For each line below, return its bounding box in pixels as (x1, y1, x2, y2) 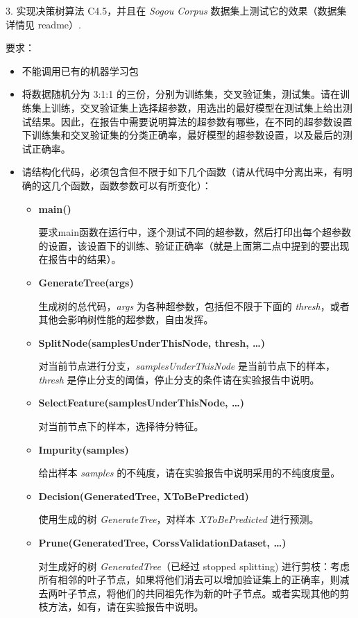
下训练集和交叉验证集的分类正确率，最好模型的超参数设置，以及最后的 (22, 128, 343, 142)
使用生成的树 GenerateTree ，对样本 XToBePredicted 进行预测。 (38, 512, 319, 526)
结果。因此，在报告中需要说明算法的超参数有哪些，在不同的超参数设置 (31, 114, 352, 128)
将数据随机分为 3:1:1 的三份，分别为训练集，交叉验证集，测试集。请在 (22, 87, 340, 101)
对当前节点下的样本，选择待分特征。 (38, 419, 204, 434)
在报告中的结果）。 (38, 252, 121, 266)
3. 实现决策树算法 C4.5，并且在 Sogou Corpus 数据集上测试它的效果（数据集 (6, 3, 347, 17)
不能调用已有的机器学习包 (22, 63, 139, 78)
